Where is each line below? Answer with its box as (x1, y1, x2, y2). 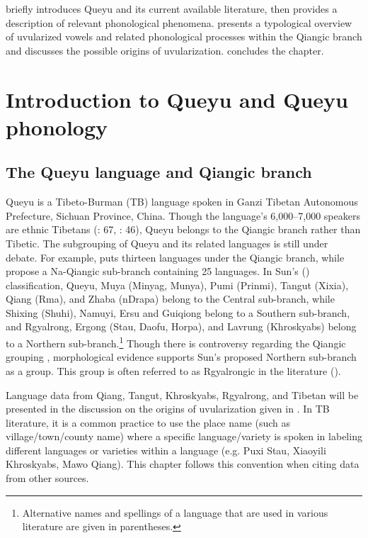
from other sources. (6, 471, 89, 486)
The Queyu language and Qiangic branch (6, 161, 312, 183)
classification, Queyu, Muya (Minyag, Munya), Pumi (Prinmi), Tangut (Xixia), (6, 277, 349, 292)
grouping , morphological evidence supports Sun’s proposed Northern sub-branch (6, 349, 357, 364)
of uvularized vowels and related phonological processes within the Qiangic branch (6, 29, 362, 44)
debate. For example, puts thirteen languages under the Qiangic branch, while (6, 250, 345, 264)
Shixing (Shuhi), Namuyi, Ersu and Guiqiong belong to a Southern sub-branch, (6, 305, 350, 320)
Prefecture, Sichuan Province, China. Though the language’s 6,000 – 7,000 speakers (6, 208, 360, 223)
